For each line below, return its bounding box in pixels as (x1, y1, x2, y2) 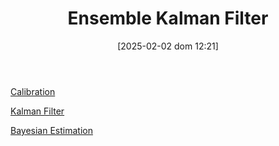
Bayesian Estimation (10, 124, 93, 136)
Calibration (10, 85, 56, 97)
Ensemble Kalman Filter (67, 7, 269, 30)
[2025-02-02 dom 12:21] (117, 40, 219, 52)
